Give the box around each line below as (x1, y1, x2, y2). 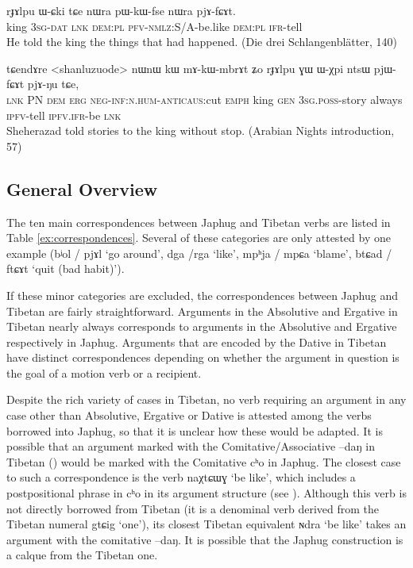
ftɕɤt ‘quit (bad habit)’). (6, 260, 125, 277)
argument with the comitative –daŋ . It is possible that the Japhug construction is (6, 531, 403, 547)
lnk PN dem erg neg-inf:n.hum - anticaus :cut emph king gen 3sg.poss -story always (6, 90, 403, 107)
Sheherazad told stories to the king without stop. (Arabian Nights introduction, (6, 122, 395, 139)
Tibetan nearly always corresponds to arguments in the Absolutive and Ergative (6, 318, 397, 335)
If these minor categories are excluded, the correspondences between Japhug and (6, 286, 398, 303)
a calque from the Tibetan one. (6, 547, 158, 563)
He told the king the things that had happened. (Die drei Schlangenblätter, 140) (6, 33, 397, 50)
